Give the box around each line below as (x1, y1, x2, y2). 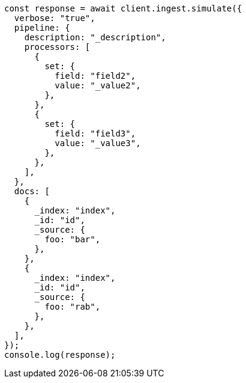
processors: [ (24, 42, 91, 52)
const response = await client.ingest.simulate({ (4, 4, 242, 13)
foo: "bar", (44, 234, 101, 244)
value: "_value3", (55, 138, 141, 148)
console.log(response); (4, 350, 116, 360)
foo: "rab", (44, 302, 101, 311)
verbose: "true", (14, 13, 95, 23)
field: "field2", (55, 71, 136, 81)
